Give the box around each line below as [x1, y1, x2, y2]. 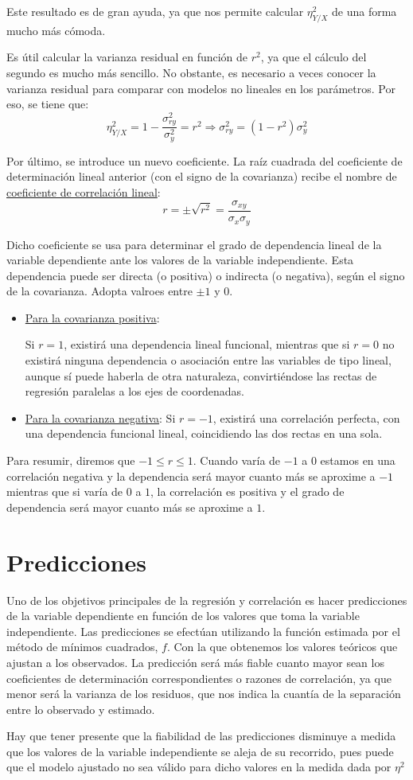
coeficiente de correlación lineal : [6, 183, 161, 200]
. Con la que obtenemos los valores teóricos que [166, 638, 398, 655]
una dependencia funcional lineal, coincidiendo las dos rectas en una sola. [25, 425, 383, 442]
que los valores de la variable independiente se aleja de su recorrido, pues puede [6, 743, 394, 759]
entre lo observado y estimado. [6, 700, 155, 717]
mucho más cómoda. [6, 21, 106, 38]
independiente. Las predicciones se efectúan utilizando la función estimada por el [6, 622, 400, 639]
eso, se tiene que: [6, 96, 89, 112]
